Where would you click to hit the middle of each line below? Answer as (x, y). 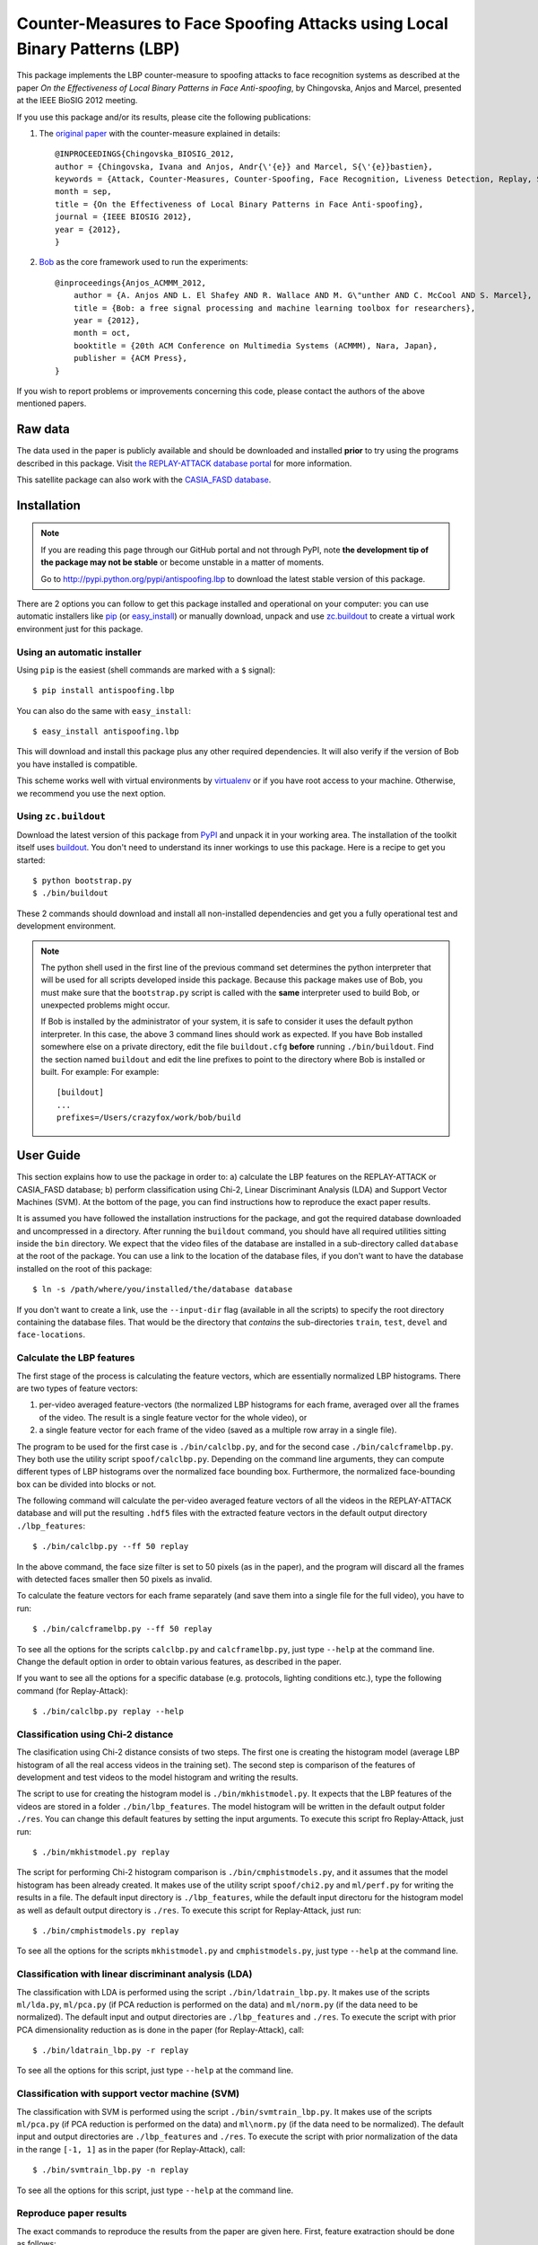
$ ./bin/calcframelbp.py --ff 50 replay (122, 1629)
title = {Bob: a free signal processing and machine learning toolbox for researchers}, (274, 308)
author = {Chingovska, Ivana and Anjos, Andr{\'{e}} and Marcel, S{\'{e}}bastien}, (244, 167)
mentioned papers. (52, 403)
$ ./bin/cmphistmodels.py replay (106, 1930)
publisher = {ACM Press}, (130, 358)
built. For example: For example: (100, 1072)
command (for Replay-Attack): (73, 1690)
